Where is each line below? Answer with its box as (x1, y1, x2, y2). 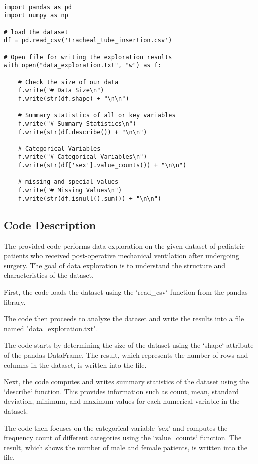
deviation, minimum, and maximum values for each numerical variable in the (4, 396, 240, 406)
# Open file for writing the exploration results (4, 53, 172, 61)
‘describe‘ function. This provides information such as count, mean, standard (4, 386, 239, 396)
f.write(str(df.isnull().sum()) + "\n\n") (18, 195, 161, 202)
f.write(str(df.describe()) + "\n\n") (18, 128, 147, 136)
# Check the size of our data (18, 78, 119, 86)
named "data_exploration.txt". (4, 323, 98, 333)
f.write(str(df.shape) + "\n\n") (18, 95, 129, 102)
